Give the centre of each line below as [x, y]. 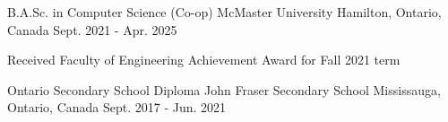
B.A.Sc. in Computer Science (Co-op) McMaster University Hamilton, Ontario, [224, 12]
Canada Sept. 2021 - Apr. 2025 [92, 29]
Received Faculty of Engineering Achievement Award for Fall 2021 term [204, 60]
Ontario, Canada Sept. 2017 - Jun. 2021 [117, 107]
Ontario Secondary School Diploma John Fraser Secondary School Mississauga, [224, 89]
